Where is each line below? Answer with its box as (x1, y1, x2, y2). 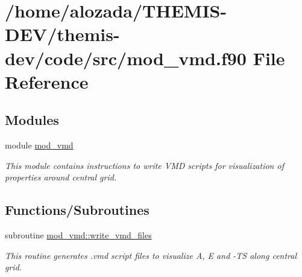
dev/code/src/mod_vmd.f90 (5, 45, 247, 70)
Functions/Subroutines (5, 200, 149, 219)
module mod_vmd (5, 139, 74, 151)
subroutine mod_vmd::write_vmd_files (5, 229, 152, 241)
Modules (5, 110, 59, 129)
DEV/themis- (5, 22, 120, 46)
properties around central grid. (5, 171, 117, 183)
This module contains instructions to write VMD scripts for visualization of (5, 159, 284, 171)
